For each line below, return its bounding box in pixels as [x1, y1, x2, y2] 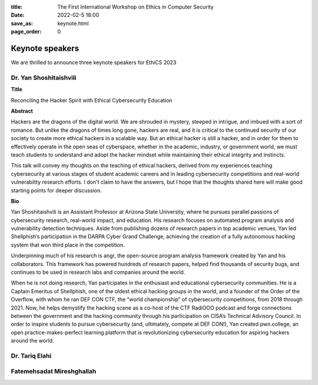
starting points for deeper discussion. [11, 187, 102, 194]
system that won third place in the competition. [11, 241, 125, 248]
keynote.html [57, 19, 89, 26]
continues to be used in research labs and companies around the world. [11, 268, 185, 276]
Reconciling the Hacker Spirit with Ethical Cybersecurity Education [11, 97, 173, 104]
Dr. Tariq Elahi [11, 351, 52, 360]
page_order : [11, 28, 42, 35]
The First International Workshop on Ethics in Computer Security [57, 4, 214, 10]
